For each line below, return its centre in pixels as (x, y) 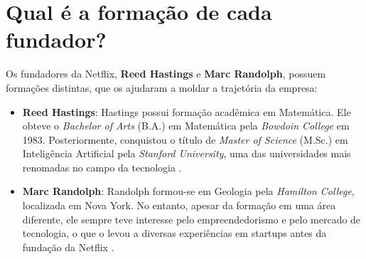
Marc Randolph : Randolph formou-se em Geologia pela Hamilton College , (188, 191)
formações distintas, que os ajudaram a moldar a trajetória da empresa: (162, 87)
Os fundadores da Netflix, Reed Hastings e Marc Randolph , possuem (166, 74)
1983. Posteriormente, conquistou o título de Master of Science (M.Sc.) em (185, 139)
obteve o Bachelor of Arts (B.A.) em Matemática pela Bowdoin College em (186, 126)
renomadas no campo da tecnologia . (102, 167)
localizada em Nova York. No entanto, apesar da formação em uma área (179, 205)
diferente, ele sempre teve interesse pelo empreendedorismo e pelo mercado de (192, 219)
